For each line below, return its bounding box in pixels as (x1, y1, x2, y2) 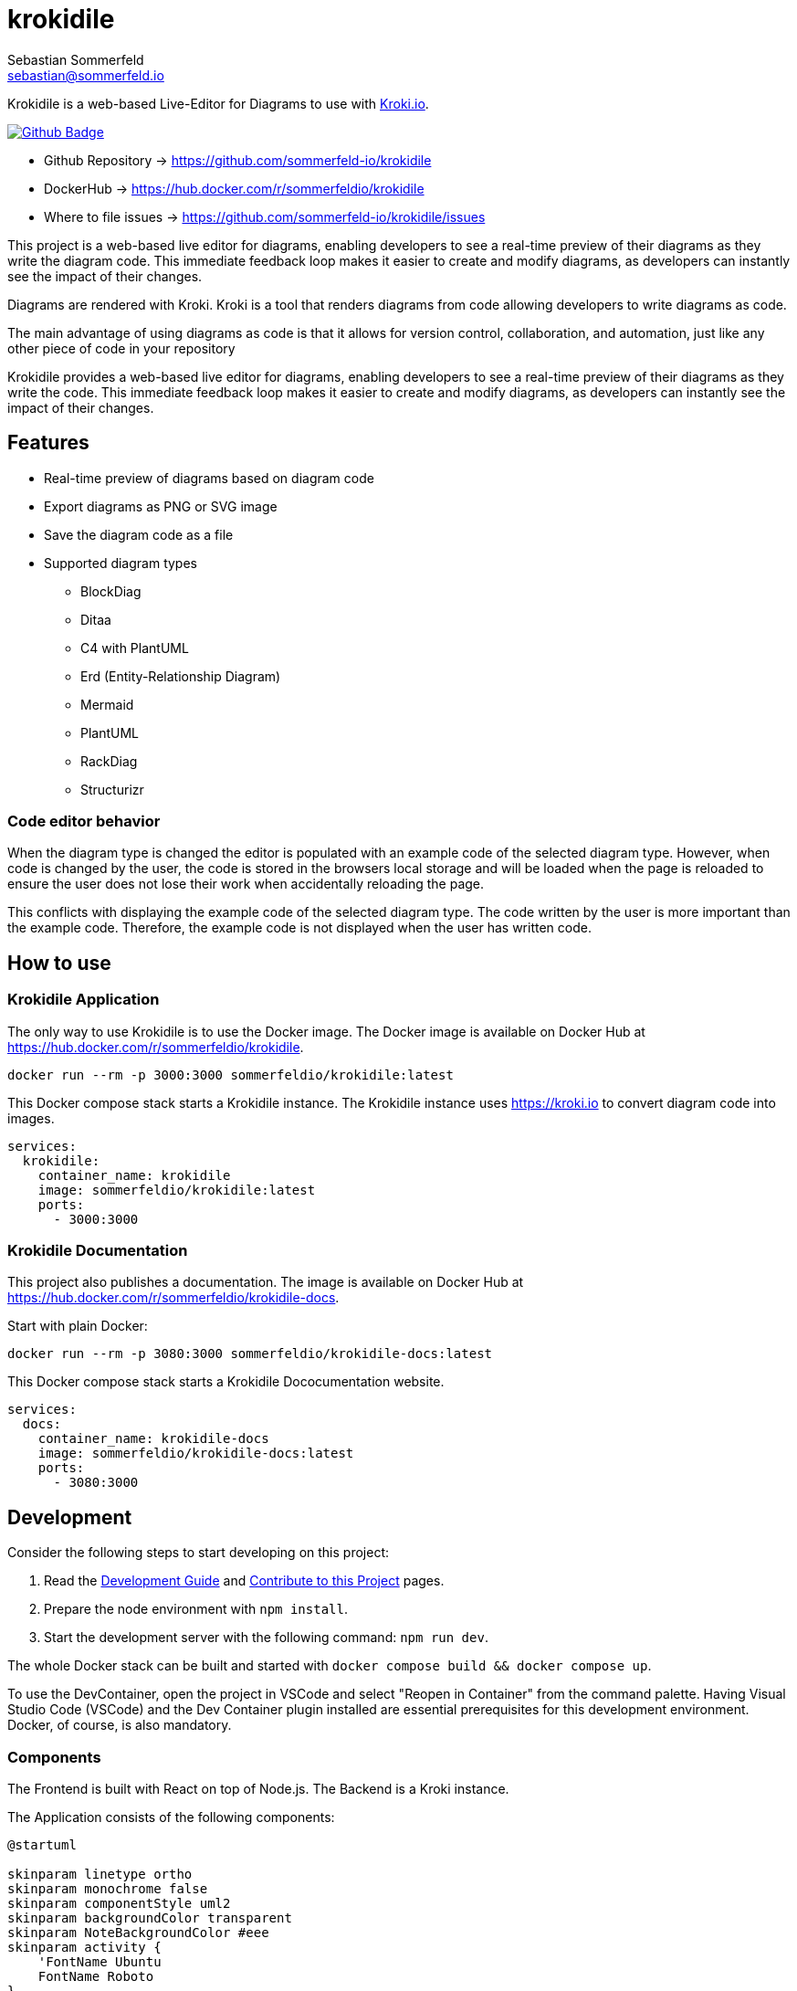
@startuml (7, 1837, 77, 1852)
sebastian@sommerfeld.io (7, 67, 164, 83)
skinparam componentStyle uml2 (7, 1895, 231, 1911)
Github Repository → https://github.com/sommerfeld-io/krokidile (44, 152, 432, 168)
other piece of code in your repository (7, 340, 236, 356)
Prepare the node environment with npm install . (44, 1601, 348, 1617)
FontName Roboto (37, 1968, 154, 1984)
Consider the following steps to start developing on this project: (7, 1544, 389, 1561)
